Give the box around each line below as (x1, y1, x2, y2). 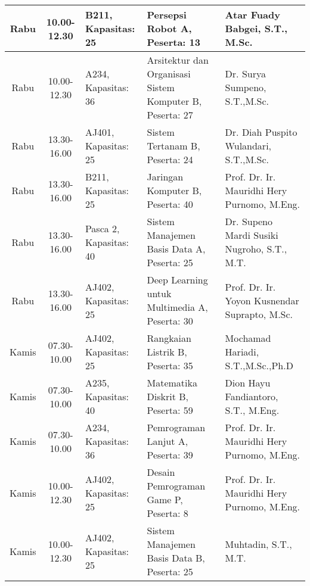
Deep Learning (147, 273, 208, 286)
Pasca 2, (85, 221, 120, 235)
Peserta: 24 (147, 152, 193, 166)
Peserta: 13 (147, 35, 200, 49)
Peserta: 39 (147, 448, 193, 462)
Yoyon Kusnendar (225, 293, 299, 307)
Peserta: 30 (147, 314, 193, 328)
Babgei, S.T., (225, 21, 288, 35)
